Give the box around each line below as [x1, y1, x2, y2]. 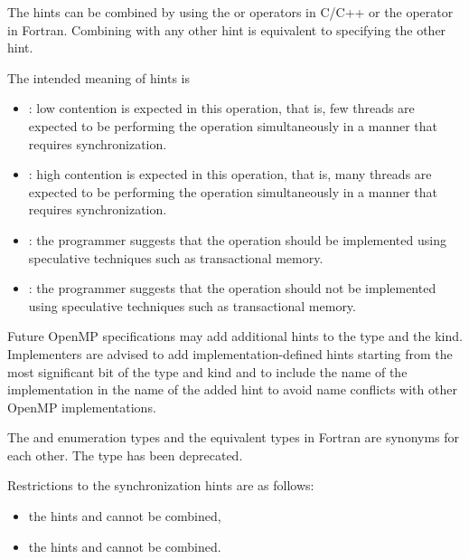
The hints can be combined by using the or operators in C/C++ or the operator [7, 3, 454, 21]
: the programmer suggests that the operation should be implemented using [28, 230, 446, 249]
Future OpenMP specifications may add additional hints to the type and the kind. [7, 327, 463, 346]
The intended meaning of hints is [7, 68, 190, 87]
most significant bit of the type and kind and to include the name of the [7, 362, 408, 381]
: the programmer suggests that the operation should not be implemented [28, 279, 436, 298]
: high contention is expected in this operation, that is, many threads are [28, 165, 432, 184]
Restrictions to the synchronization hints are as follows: [7, 476, 314, 495]
